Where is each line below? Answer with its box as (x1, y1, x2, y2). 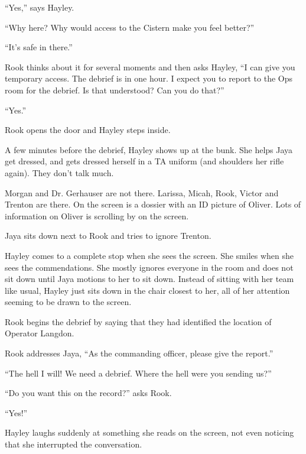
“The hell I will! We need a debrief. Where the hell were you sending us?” (5, 367, 272, 379)
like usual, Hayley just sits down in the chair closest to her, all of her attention (5, 284, 290, 296)
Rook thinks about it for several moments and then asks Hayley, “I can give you (5, 60, 295, 73)
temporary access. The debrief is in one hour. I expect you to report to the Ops (5, 72, 293, 85)
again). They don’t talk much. (5, 166, 114, 179)
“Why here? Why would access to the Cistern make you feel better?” (5, 21, 255, 33)
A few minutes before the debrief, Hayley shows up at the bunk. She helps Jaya (5, 143, 293, 155)
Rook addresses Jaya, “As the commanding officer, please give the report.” (5, 347, 274, 359)
